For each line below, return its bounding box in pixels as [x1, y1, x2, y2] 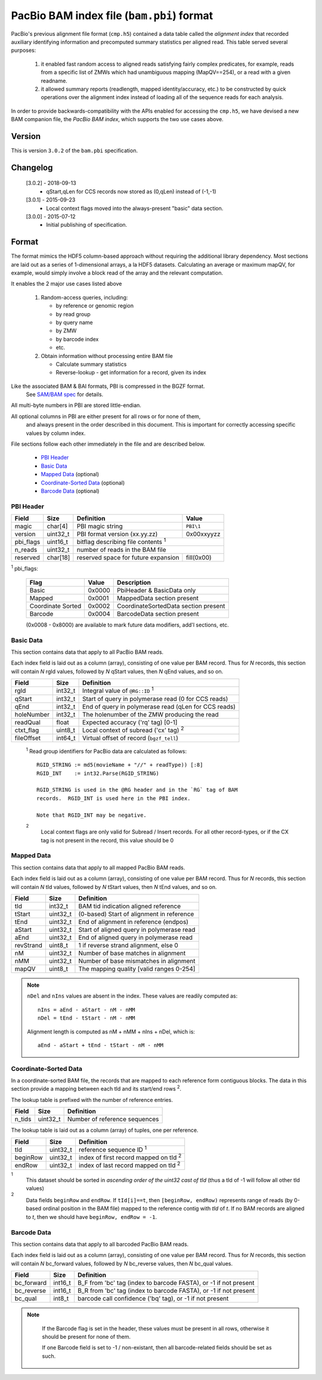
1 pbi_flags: [11, 564, 39, 572]
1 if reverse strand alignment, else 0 [78, 941, 178, 949]
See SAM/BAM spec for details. [26, 391, 104, 398]
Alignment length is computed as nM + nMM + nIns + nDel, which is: [27, 1028, 195, 1035]
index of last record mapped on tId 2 [78, 1160, 181, 1169]
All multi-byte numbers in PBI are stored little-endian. [11, 402, 141, 409]
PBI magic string [76, 522, 123, 530]
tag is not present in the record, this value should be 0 [41, 836, 174, 844]
